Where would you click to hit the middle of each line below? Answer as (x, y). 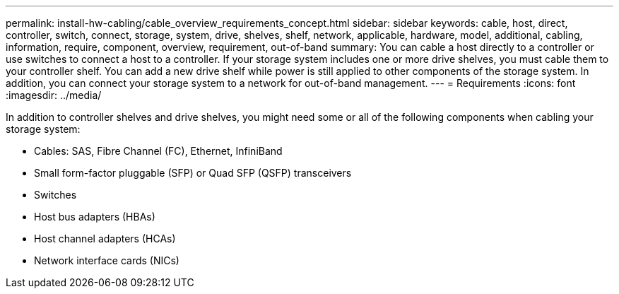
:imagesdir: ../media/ (54, 95)
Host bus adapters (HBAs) (95, 217)
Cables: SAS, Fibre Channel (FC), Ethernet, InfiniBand (158, 151)
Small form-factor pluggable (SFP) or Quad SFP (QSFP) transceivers (193, 173)
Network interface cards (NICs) (107, 260)
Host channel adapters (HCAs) (105, 239)
